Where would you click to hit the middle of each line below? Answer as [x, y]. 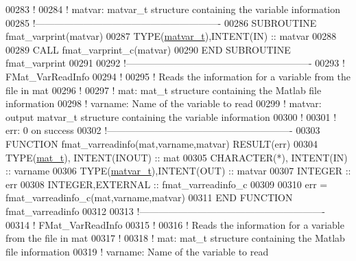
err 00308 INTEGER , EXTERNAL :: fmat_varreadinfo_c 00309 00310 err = [167, 184]
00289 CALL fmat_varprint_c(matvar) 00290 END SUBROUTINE [148, 49]
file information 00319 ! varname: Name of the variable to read [137, 251]
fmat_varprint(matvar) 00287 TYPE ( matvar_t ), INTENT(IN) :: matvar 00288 [171, 36]
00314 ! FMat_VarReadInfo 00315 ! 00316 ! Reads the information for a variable [175, 224]
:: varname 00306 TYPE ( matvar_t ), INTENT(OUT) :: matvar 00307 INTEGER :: [178, 171]
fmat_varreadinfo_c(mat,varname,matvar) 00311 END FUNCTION [149, 197]
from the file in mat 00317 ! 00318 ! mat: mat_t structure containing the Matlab [175, 238]
